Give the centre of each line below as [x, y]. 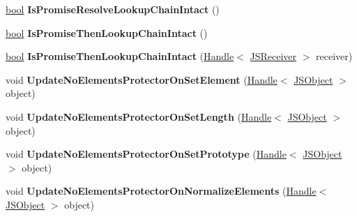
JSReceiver [273, 56]
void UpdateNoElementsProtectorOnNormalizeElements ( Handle [161, 191]
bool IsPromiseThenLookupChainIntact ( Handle [120, 56]
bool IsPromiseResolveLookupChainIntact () [113, 9]
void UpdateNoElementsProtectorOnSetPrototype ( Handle [146, 154]
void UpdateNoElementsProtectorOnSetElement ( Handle [142, 79]
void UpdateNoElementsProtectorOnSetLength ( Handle [139, 116]
